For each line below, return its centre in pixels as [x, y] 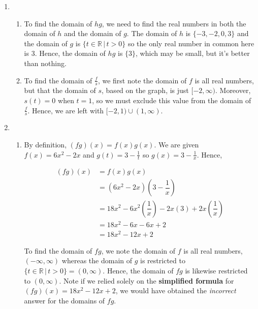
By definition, [45, 144]
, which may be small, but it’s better [193, 53]
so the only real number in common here [191, 43]
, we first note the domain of [142, 80]
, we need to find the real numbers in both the [174, 23]
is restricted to [163, 260]
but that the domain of [60, 90]
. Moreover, [233, 90]
